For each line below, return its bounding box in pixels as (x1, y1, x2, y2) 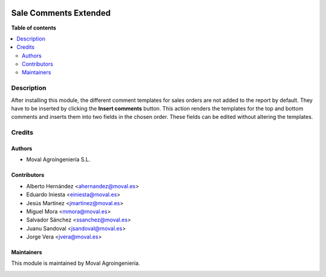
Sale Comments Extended (11, 8, 111, 18)
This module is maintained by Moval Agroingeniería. (11, 259, 140, 267)
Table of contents (11, 24, 57, 31)
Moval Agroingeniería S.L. (26, 156, 91, 163)
